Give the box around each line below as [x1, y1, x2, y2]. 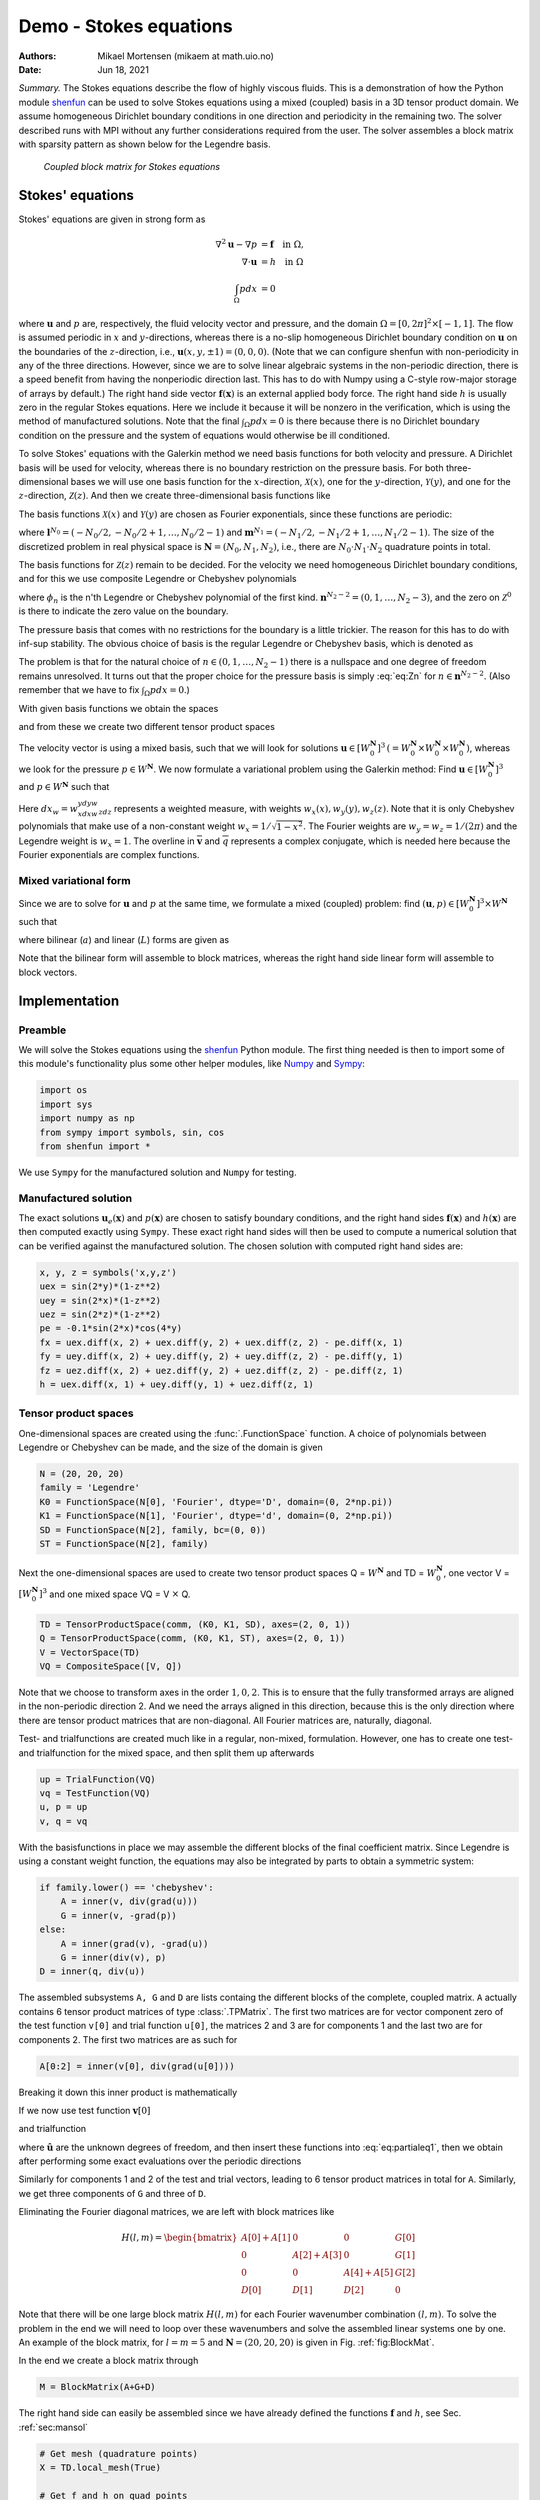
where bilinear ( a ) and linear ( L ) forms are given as [18, 934, 230, 946]
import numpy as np [39, 1113, 135, 1124]
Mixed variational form [18, 873, 131, 887]
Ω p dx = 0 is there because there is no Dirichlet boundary [243, 415, 480, 430]
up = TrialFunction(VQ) [39, 1773, 157, 1785]
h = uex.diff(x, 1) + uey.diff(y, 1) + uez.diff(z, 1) [39, 1378, 314, 1390]
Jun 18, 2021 [97, 63, 150, 75]
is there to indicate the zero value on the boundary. [18, 605, 229, 617]
